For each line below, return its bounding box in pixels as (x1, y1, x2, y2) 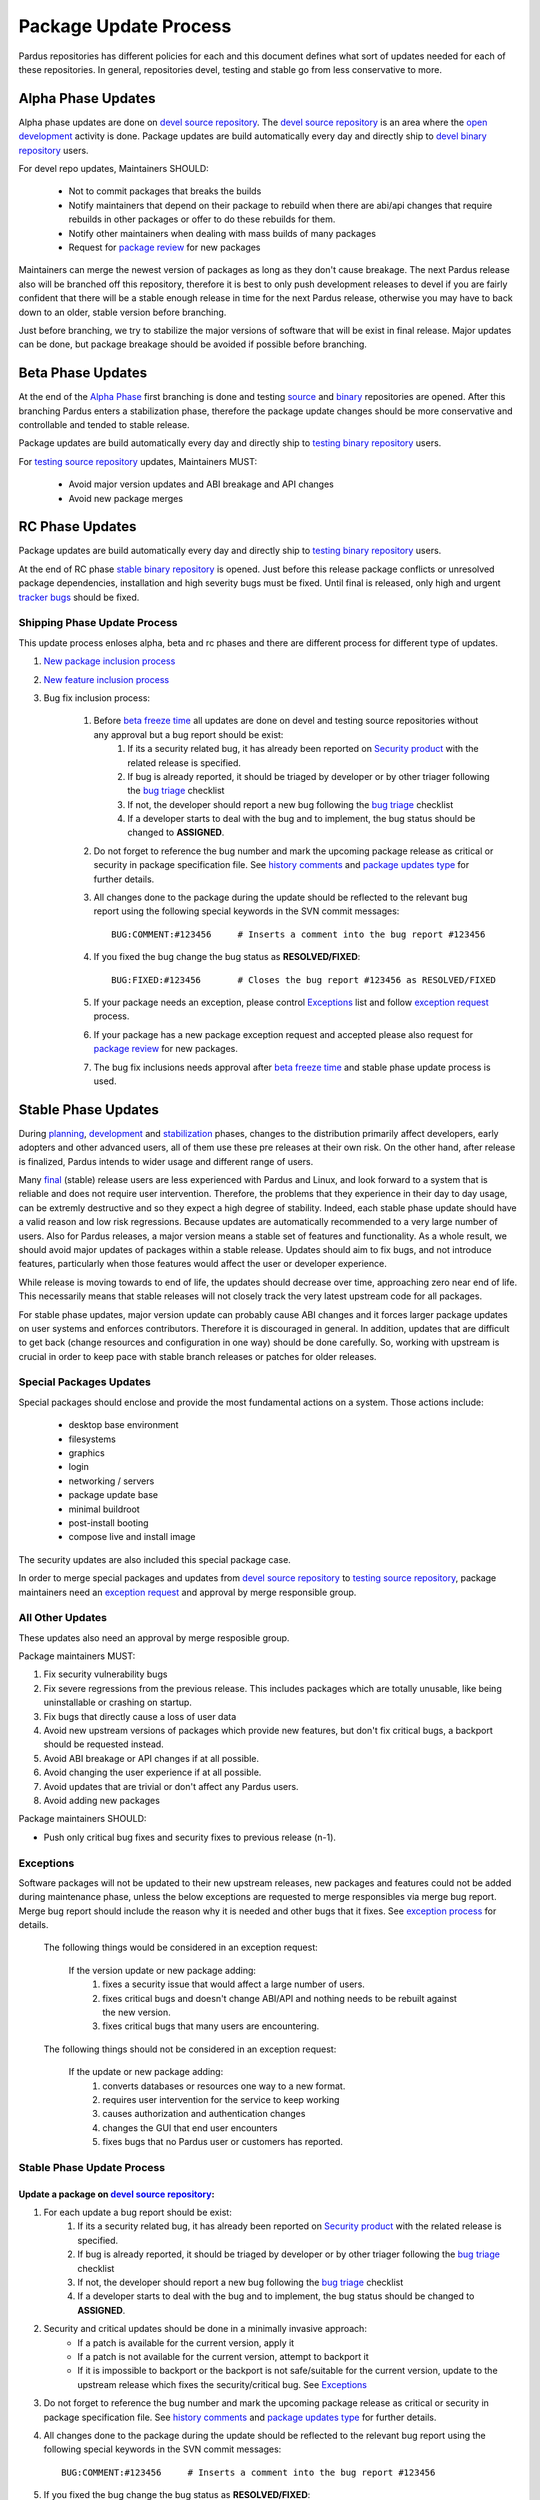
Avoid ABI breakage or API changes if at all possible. (43, 1752, 260, 1764)
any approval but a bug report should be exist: (93, 728, 284, 740)
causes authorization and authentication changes (102, 2108, 306, 2120)
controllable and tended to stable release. (18, 419, 190, 430)
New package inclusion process (43, 655, 176, 667)
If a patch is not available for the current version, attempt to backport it (77, 2351, 369, 2362)
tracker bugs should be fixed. (18, 591, 140, 603)
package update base (68, 1489, 159, 1501)
